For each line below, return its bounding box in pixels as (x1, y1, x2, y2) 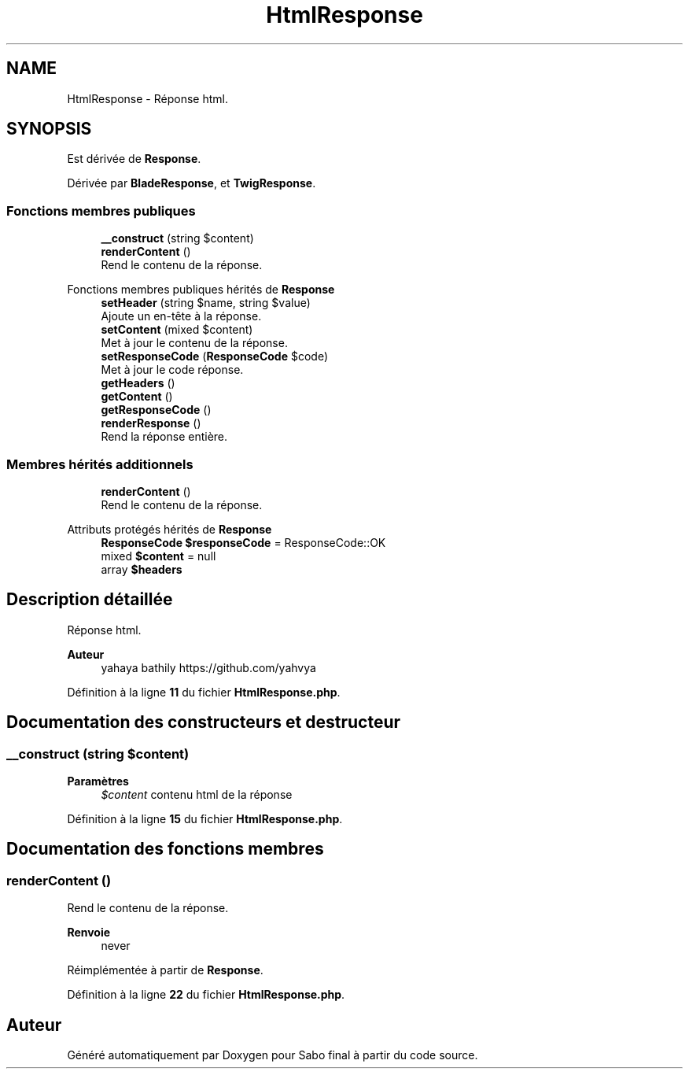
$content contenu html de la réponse (101, 788, 293, 801)
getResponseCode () (101, 403, 212, 417)
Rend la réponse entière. (101, 430, 228, 444)
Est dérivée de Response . (67, 152, 201, 166)
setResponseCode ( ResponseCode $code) (101, 349, 329, 364)
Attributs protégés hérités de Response (67, 522, 272, 536)
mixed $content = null (101, 549, 216, 563)
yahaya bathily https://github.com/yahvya (101, 660, 316, 674)
